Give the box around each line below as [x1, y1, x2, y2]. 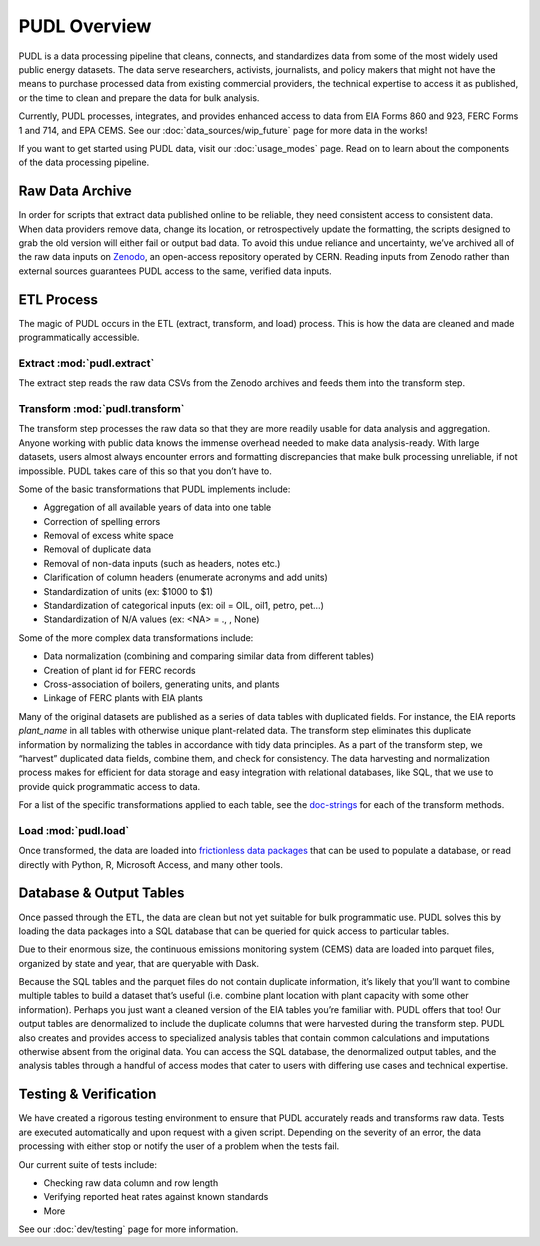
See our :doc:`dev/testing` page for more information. [18, 1223, 239, 1235]
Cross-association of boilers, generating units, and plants [43, 678, 280, 690]
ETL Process [18, 291, 99, 308]
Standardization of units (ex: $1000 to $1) [43, 585, 214, 597]
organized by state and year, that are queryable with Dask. [18, 957, 260, 969]
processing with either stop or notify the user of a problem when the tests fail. [18, 1140, 340, 1152]
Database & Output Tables [18, 885, 185, 902]
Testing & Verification [18, 1086, 157, 1103]
